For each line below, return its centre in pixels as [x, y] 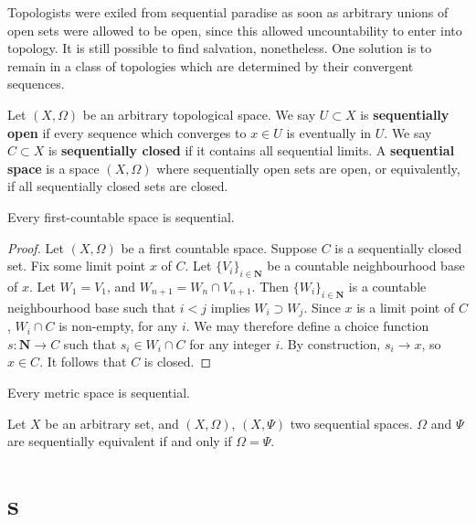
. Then [270, 286]
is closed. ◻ [178, 362]
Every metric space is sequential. [99, 392]
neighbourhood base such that [92, 307]
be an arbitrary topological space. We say [199, 114]
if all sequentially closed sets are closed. [118, 186]
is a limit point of [406, 307]
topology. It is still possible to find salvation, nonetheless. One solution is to [220, 48]
